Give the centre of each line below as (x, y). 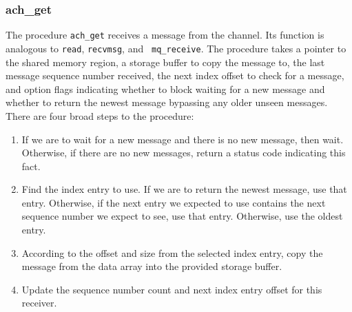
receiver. (39, 303)
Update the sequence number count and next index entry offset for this (172, 289)
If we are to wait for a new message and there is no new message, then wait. (183, 139)
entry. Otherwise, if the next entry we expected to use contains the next (174, 202)
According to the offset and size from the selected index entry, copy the (172, 252)
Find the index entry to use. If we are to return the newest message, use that (184, 189)
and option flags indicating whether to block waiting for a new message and (165, 89)
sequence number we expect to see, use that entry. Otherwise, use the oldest (182, 216)
